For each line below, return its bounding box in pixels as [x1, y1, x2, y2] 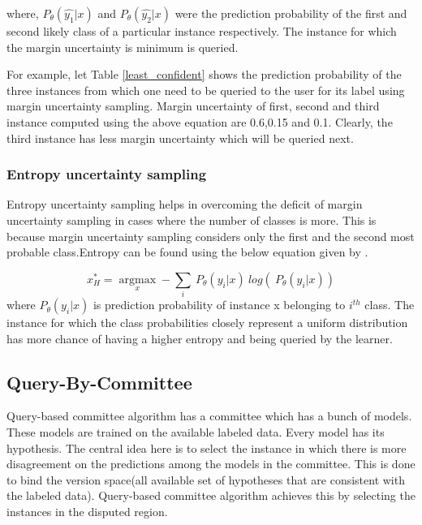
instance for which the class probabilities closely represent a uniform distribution [6, 314, 408, 331]
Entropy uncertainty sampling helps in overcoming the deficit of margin [6, 196, 363, 213]
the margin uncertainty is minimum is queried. [6, 38, 239, 55]
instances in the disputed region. [6, 503, 168, 520]
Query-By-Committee [6, 369, 192, 394]
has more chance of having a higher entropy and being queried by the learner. [6, 329, 393, 346]
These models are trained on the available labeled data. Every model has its [6, 424, 385, 441]
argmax [118, 273, 157, 286]
